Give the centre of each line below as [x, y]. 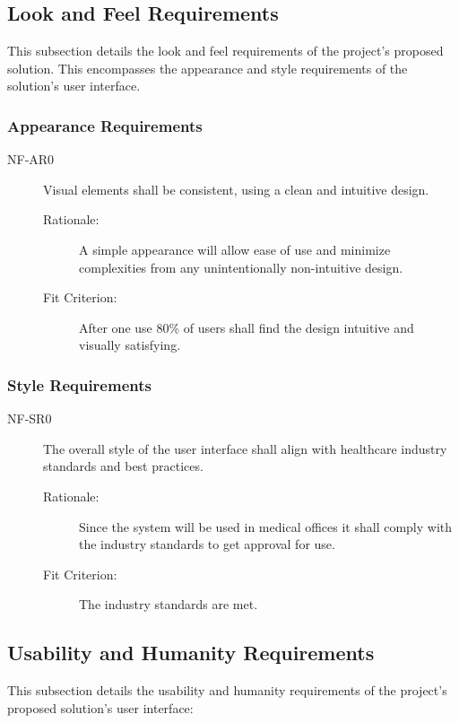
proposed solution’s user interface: [100, 707]
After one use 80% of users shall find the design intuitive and [247, 327]
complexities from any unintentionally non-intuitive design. [241, 267]
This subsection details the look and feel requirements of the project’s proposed [225, 51]
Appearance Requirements [105, 125]
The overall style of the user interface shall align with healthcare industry [245, 448]
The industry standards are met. [169, 604]
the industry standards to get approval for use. [207, 544]
